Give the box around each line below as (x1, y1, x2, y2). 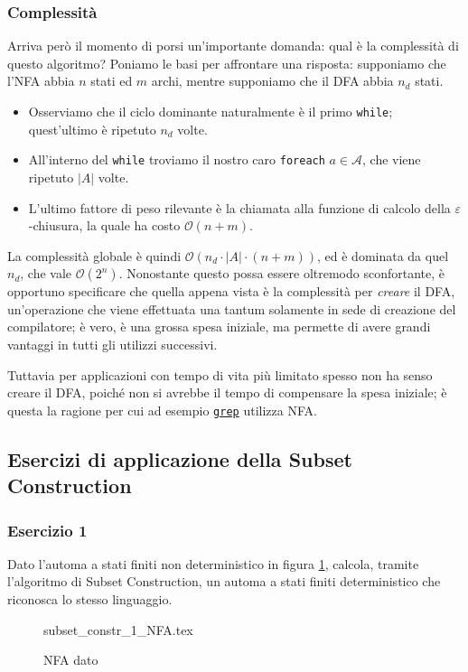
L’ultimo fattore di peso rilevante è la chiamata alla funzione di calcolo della (28, 198, 451, 217)
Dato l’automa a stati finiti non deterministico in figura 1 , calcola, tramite (7, 554, 419, 573)
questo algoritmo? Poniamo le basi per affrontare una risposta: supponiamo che (7, 53, 446, 72)
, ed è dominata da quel (317, 246, 449, 265)
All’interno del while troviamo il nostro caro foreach (28, 150, 325, 169)
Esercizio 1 (7, 518, 88, 541)
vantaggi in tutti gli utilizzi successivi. (7, 335, 218, 354)
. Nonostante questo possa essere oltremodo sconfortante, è (118, 264, 445, 283)
